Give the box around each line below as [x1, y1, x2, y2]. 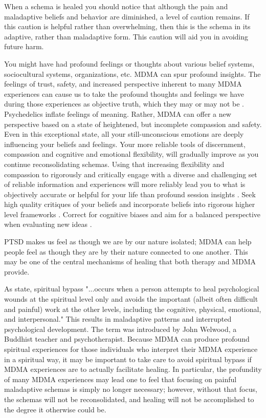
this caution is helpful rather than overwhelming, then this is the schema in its [4, 21, 251, 32]
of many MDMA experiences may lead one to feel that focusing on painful [4, 373, 237, 384]
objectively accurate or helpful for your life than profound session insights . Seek [4, 189, 256, 199]
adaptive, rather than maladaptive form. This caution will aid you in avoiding [4, 31, 249, 41]
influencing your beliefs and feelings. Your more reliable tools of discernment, [4, 138, 246, 149]
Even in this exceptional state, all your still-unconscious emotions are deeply [4, 129, 244, 139]
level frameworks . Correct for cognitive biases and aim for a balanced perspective [4, 208, 261, 219]
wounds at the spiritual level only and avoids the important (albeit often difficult [4, 294, 258, 304]
